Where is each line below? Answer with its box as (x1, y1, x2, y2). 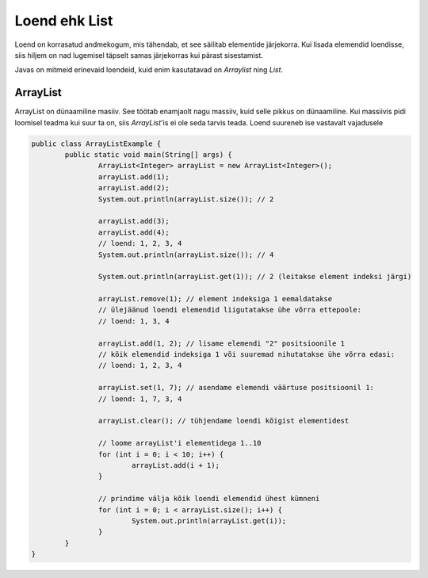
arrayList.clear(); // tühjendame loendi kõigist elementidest (97, 416, 350, 426)
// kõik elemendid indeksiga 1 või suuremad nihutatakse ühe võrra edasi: (97, 350, 396, 359)
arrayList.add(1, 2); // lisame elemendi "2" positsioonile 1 (97, 339, 345, 348)
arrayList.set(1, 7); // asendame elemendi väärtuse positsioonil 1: (97, 383, 374, 392)
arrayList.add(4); (97, 228, 170, 237)
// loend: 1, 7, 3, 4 (97, 394, 182, 404)
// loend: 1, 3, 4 (97, 316, 170, 325)
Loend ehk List (14, 12, 113, 29)
